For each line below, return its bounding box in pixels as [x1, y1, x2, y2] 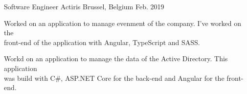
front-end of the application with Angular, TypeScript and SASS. [4, 37, 200, 47]
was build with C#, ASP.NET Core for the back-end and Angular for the [4, 72, 225, 83]
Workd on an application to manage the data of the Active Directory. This [4, 53, 228, 64]
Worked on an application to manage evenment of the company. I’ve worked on [4, 18, 242, 28]
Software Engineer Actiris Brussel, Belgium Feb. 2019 [4, 1, 164, 11]
